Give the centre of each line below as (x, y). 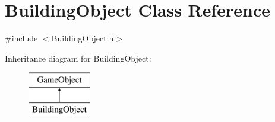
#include (21, 38)
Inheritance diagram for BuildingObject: (78, 58)
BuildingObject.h (83, 38)
